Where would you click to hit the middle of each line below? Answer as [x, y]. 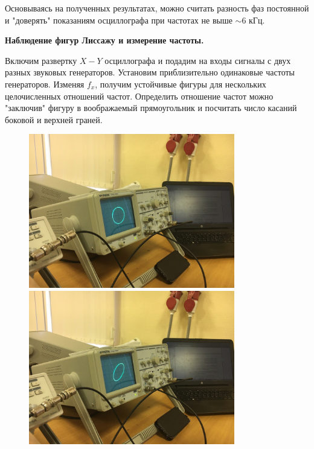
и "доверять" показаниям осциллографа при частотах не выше [119, 20]
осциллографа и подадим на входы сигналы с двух [198, 60]
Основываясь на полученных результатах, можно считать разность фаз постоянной [157, 8]
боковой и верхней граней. [54, 119]
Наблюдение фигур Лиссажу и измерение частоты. [104, 40]
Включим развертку [41, 60]
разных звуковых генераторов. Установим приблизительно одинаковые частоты [150, 72]
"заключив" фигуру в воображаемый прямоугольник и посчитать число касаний [151, 108]
